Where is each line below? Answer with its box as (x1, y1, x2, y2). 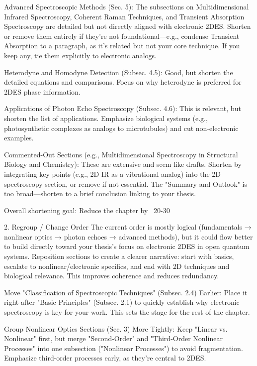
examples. (4, 132, 34, 143)
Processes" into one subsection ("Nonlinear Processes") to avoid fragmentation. (4, 343, 243, 353)
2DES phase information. (4, 86, 81, 97)
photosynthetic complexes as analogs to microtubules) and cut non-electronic (4, 122, 239, 133)
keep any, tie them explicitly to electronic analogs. (4, 50, 157, 60)
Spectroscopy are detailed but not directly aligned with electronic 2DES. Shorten (4, 21, 251, 31)
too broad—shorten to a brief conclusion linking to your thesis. (4, 188, 196, 199)
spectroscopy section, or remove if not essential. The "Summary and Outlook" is (4, 178, 248, 189)
